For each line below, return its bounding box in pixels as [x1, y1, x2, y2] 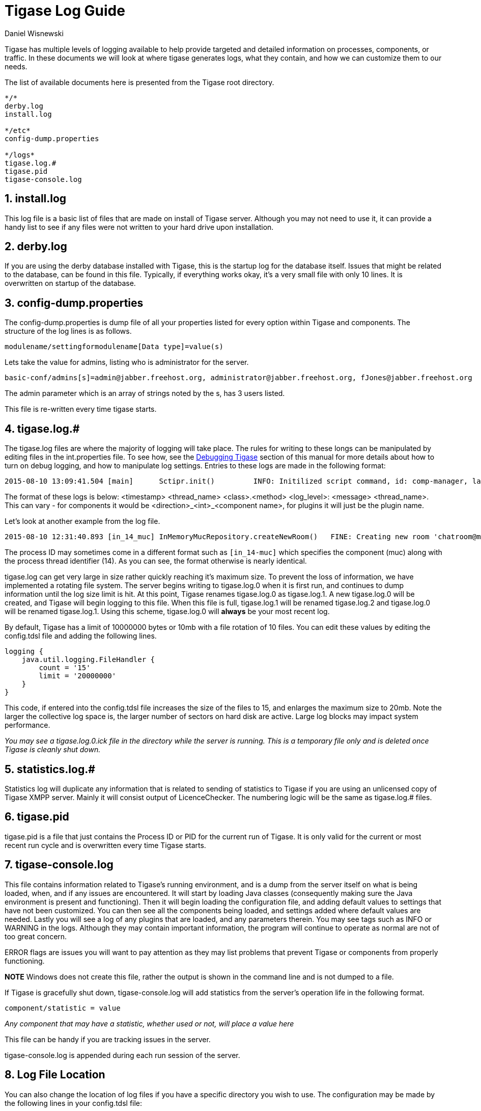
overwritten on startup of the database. [5, 279, 136, 288]
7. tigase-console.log [5, 858, 114, 871]
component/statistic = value [5, 1003, 121, 1012]
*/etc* [5, 126, 31, 135]
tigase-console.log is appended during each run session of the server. [5, 1050, 240, 1060]
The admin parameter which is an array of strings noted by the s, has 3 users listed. [5, 389, 285, 398]
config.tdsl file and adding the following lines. [5, 631, 157, 641]
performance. [5, 721, 50, 730]
